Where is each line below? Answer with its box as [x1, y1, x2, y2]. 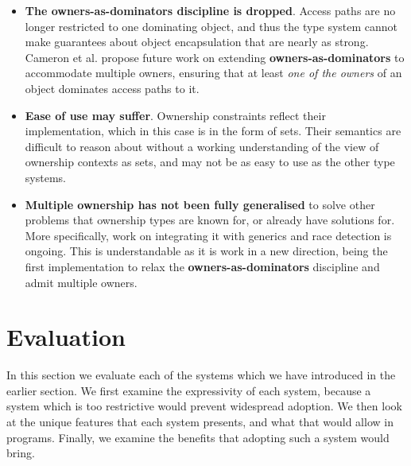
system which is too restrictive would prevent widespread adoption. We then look [6, 398, 402, 414]
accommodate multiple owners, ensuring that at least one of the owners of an [25, 64, 402, 81]
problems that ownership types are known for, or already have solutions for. [25, 212, 395, 228]
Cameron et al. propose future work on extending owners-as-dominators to [25, 49, 405, 65]
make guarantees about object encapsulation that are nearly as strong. [25, 33, 369, 50]
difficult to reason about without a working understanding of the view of [25, 138, 379, 154]
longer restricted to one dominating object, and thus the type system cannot [25, 17, 398, 34]
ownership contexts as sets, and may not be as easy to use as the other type [25, 153, 395, 170]
